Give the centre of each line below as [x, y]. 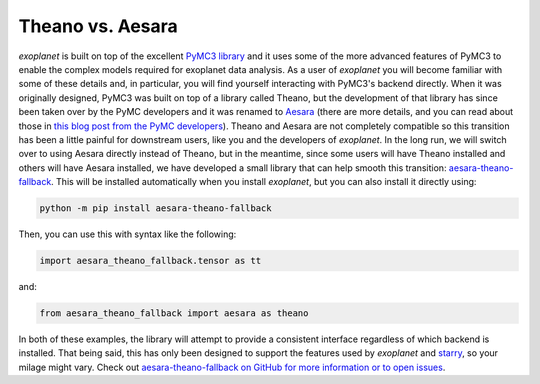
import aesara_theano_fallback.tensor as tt [150, 261]
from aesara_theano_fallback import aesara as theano [174, 313]
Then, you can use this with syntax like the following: [127, 234]
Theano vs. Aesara [98, 26]
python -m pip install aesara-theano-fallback [155, 208]
